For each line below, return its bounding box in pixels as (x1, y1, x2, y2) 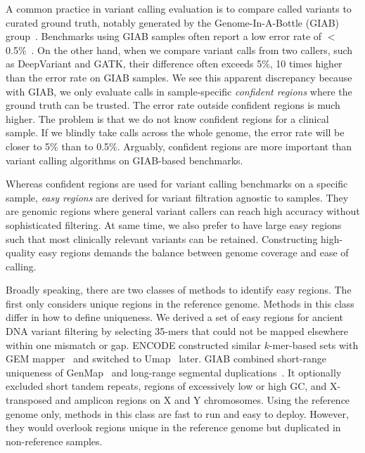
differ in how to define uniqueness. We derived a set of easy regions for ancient (6, 310, 344, 324)
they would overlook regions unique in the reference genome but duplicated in (6, 420, 341, 435)
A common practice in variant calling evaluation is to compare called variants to (6, 1, 352, 15)
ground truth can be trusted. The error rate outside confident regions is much (6, 98, 340, 112)
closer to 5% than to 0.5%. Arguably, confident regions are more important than (6, 138, 352, 153)
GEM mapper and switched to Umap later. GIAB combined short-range (6, 351, 326, 366)
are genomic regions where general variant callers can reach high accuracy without (6, 204, 360, 218)
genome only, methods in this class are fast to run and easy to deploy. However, (6, 406, 349, 421)
